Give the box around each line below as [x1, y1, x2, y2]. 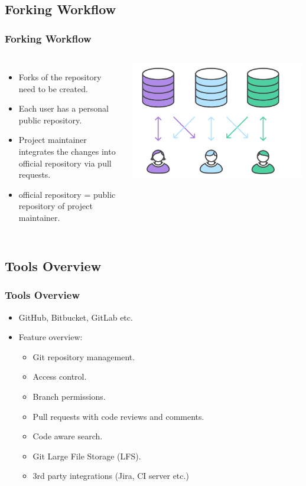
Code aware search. [32, 430, 103, 442]
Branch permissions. [32, 390, 106, 402]
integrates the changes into [18, 145, 116, 157]
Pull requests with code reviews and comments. [32, 410, 204, 422]
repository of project [18, 200, 93, 212]
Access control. [32, 370, 87, 383]
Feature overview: [18, 331, 83, 343]
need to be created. [18, 82, 88, 94]
